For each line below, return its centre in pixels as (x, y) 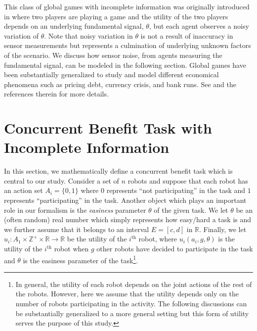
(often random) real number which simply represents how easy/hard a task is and (128, 219)
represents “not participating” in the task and (176, 190)
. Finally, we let (223, 229)
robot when (71, 248)
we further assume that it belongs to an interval (77, 229)
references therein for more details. (56, 94)
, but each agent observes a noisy (199, 26)
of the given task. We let (191, 210)
